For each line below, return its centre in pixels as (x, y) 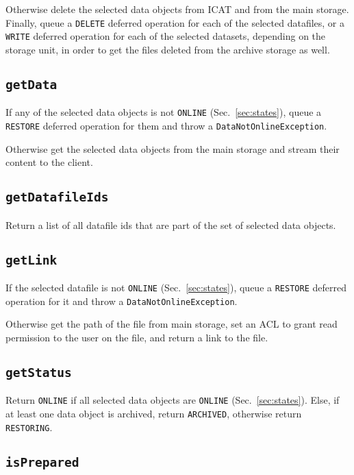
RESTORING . (29, 427)
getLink (31, 260)
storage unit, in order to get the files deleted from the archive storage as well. (168, 49)
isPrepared (42, 462)
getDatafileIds (57, 197)
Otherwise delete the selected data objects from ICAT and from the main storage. (177, 9)
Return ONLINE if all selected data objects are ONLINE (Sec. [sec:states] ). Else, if (173, 400)
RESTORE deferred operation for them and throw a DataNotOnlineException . (166, 125)
